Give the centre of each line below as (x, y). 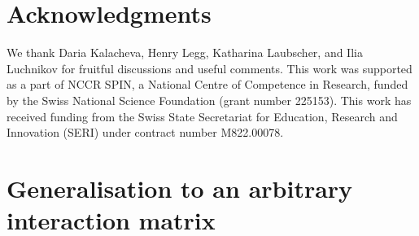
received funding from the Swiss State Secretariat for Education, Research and (202, 116)
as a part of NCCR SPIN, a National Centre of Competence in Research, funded (207, 84)
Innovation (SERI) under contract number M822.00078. (145, 132)
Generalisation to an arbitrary (180, 188)
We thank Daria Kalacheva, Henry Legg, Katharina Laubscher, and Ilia (185, 52)
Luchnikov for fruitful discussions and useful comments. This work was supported (209, 68)
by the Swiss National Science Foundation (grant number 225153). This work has (209, 100)
